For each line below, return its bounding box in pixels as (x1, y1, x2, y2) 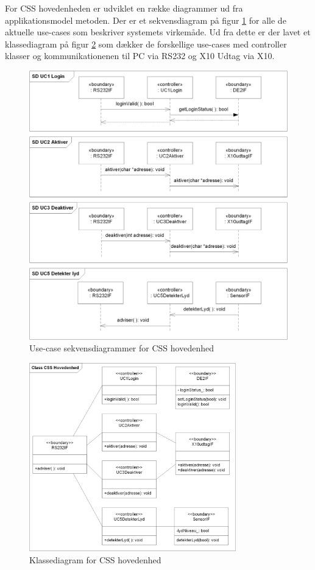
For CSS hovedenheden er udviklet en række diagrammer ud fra (5, 2, 243, 14)
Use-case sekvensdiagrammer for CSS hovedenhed (29, 342, 214, 354)
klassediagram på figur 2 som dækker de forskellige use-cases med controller (5, 37, 287, 50)
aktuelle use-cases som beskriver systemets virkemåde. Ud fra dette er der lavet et (5, 26, 311, 38)
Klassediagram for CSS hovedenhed (29, 553, 161, 566)
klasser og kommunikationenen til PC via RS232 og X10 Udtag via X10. (5, 49, 275, 62)
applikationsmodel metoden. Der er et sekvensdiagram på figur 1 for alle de (5, 13, 286, 26)
